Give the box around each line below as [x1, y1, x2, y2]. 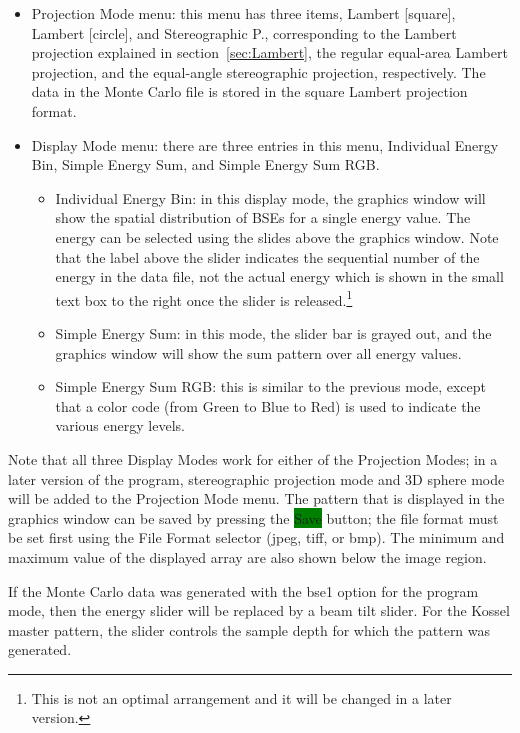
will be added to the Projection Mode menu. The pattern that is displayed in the [8, 488, 505, 509]
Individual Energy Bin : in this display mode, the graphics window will [55, 187, 486, 208]
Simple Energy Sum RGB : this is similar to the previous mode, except [55, 376, 487, 397]
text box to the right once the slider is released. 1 [55, 286, 353, 310]
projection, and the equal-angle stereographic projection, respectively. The [31, 61, 486, 82]
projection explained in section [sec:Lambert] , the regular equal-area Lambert [31, 42, 508, 63]
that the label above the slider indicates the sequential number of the [55, 246, 480, 267]
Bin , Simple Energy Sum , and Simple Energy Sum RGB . [31, 154, 380, 175]
